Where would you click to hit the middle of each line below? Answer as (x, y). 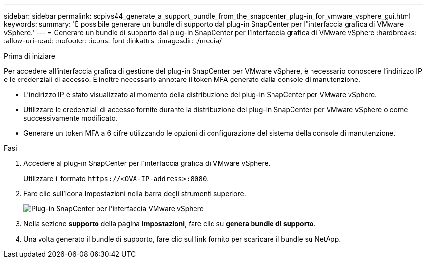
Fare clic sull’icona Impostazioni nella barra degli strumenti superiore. (135, 193)
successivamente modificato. (70, 118)
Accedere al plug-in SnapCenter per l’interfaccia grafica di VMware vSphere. (147, 163)
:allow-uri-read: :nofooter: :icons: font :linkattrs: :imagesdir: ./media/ (113, 41)
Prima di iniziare (29, 56)
